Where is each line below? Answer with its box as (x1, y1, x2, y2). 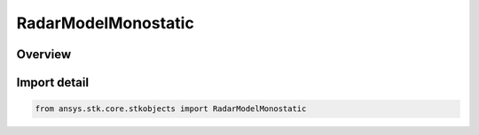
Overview (16, 47, 72, 62)
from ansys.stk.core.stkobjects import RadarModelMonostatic (35, 104, 307, 114)
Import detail (16, 75, 89, 90)
